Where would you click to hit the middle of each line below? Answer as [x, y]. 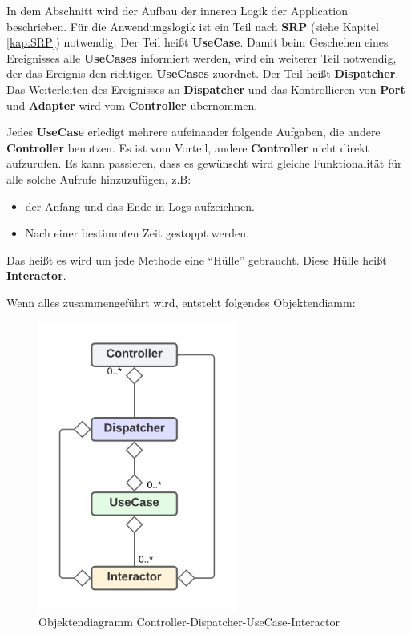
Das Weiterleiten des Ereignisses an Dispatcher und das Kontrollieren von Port [206, 89]
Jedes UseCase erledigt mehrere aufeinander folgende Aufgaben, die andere [193, 132]
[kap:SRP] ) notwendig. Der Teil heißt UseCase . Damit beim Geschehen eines [197, 42]
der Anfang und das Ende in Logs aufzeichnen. [140, 206]
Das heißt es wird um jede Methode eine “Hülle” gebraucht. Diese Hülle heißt [197, 259]
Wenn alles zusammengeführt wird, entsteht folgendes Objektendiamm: [181, 302]
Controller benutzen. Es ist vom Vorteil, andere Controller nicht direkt [188, 147]
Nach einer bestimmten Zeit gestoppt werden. [137, 233]
